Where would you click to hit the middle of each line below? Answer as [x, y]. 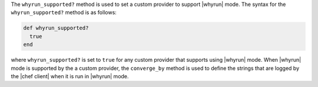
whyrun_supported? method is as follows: [64, 12]
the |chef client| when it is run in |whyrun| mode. [70, 76]
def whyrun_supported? [56, 28]
